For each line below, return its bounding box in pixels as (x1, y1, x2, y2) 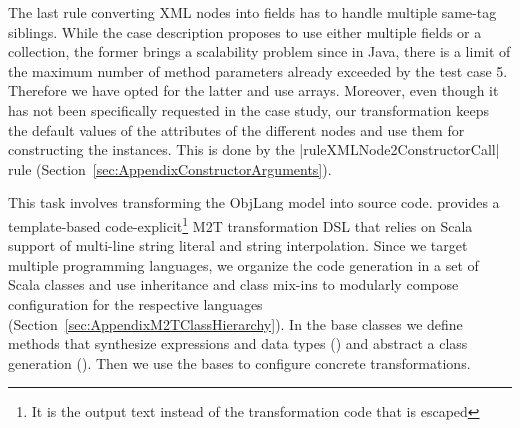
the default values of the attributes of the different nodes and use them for (8, 119, 465, 140)
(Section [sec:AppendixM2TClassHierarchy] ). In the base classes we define (8, 313, 463, 334)
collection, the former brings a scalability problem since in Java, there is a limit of (8, 41, 511, 62)
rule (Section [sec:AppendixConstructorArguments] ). (8, 158, 332, 179)
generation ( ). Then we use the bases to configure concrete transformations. (8, 352, 471, 373)
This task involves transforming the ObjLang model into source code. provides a (8, 192, 500, 213)
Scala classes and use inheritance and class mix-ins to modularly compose (8, 274, 459, 295)
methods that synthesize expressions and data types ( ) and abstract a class (8, 333, 468, 354)
